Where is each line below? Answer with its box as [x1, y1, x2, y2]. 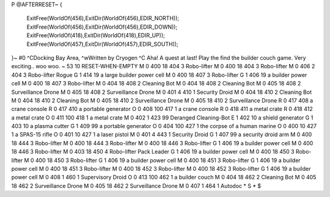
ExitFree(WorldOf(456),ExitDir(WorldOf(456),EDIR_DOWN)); [26, 23, 178, 30]
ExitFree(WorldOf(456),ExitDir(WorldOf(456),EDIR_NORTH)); [26, 15, 180, 22]
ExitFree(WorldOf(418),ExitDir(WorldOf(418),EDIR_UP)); [26, 32, 165, 39]
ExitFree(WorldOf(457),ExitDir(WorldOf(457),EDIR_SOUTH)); [26, 40, 178, 48]
